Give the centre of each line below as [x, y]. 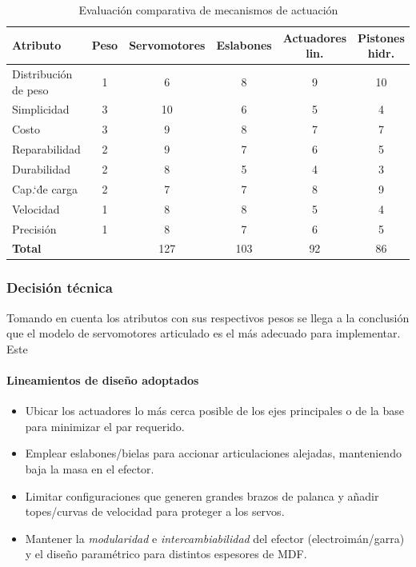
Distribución [42, 74]
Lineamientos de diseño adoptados [103, 380]
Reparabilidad [46, 149]
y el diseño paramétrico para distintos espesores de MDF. [166, 554]
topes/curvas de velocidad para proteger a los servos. [155, 511]
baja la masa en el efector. [90, 469]
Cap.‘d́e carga [45, 188]
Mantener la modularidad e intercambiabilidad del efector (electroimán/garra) [215, 538]
